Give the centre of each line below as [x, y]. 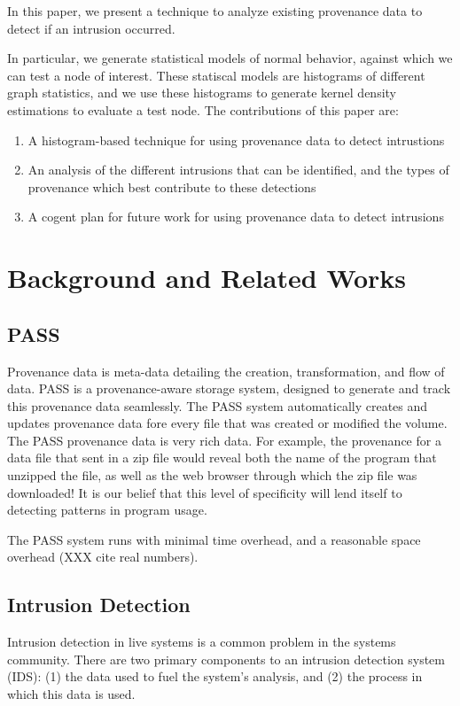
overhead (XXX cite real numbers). [103, 557]
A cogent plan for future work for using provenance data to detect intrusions [236, 217]
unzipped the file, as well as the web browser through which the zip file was [212, 475]
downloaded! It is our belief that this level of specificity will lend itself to [205, 492]
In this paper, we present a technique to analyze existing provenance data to [215, 11]
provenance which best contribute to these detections [172, 186]
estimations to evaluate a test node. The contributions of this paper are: [203, 109]
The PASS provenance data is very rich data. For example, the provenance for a [224, 440]
